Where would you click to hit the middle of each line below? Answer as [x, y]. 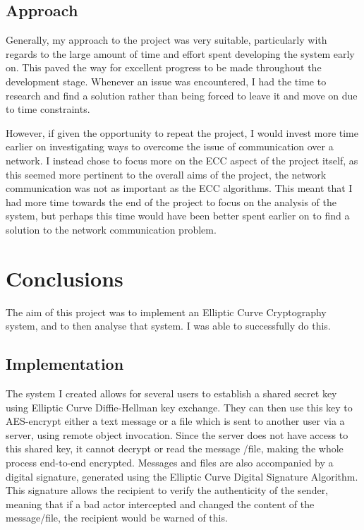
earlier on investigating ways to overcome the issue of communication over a [170, 146]
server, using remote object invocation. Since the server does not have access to [177, 434]
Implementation [65, 364]
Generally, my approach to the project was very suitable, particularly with [166, 40]
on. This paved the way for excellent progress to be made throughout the [164, 67]
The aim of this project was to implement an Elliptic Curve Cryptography [166, 312]
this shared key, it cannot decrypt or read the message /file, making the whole [175, 448]
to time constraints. [48, 109]
